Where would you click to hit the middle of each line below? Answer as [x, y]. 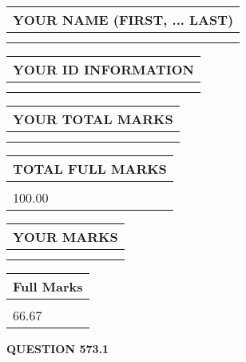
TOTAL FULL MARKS [90, 169]
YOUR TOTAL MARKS [93, 119]
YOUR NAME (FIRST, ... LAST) [123, 20]
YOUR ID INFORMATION [103, 69]
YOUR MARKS [65, 237]
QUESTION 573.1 [58, 348]
